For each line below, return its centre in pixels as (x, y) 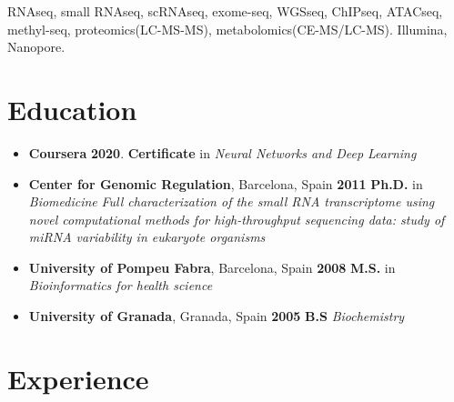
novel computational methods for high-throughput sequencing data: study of (237, 219)
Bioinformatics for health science (121, 285)
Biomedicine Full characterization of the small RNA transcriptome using (232, 201)
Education (72, 109)
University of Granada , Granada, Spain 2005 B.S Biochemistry (217, 316)
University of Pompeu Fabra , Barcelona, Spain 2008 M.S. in (212, 267)
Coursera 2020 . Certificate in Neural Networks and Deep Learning (222, 152)
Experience (78, 378)
